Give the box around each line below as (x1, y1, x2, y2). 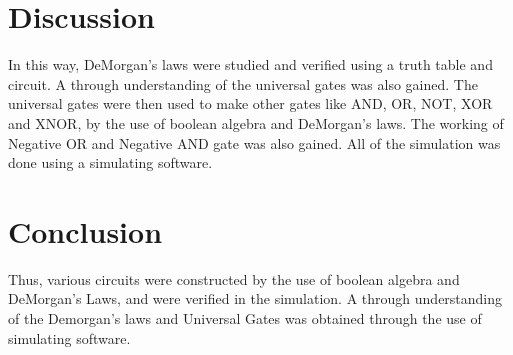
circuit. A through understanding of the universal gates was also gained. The (8, 73, 478, 94)
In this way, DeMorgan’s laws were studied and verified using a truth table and (8, 54, 493, 75)
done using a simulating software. (8, 152, 213, 173)
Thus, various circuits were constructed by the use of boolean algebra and (8, 268, 460, 289)
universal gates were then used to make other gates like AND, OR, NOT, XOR (8, 93, 493, 114)
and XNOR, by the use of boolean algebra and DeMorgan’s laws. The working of (8, 112, 504, 133)
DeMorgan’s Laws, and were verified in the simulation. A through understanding (8, 288, 503, 309)
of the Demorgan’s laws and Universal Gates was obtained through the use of (8, 308, 482, 328)
